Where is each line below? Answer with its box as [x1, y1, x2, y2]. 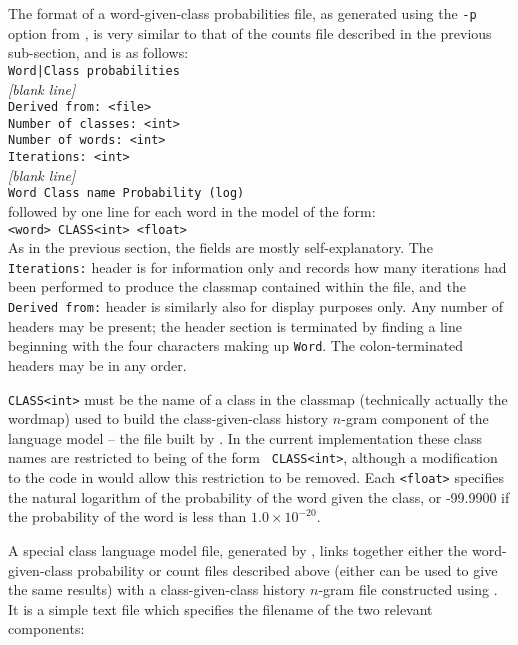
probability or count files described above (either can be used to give [77, 559, 498, 580]
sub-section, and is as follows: [8, 42, 189, 63]
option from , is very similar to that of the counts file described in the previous [8, 22, 492, 43]
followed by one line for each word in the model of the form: [8, 200, 376, 221]
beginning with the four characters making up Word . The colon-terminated [8, 335, 464, 356]
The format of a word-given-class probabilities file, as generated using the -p [8, 3, 477, 23]
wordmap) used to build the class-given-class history [8, 408, 329, 429]
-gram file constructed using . [318, 579, 498, 600]
